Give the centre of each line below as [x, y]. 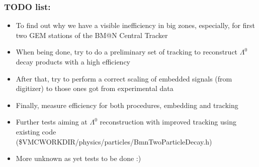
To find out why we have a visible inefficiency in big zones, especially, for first [135, 25]
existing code [36, 131]
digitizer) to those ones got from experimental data [95, 88]
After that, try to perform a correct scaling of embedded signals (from [124, 78]
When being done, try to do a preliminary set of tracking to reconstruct [127, 52]
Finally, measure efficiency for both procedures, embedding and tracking [127, 105]
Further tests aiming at [52, 122]
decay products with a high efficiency [73, 61]
